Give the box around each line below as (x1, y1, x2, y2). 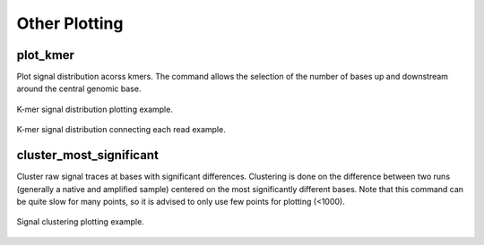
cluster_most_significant (16, 148, 159, 163)
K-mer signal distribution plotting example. (16, 104, 174, 114)
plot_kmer (16, 47, 75, 63)
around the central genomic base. (16, 83, 142, 94)
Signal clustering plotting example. (16, 216, 145, 227)
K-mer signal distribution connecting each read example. (16, 124, 226, 135)
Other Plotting (16, 13, 124, 33)
